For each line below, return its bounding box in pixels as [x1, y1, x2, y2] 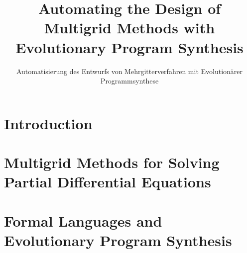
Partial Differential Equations [4, 171, 211, 192]
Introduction [4, 113, 93, 133]
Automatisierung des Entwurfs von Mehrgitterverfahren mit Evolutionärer [16, 66, 243, 76]
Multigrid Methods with [44, 17, 215, 38]
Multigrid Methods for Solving [4, 152, 220, 172]
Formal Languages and [4, 210, 162, 231]
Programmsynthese [100, 76, 159, 86]
